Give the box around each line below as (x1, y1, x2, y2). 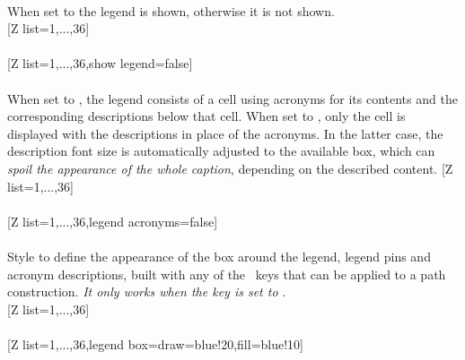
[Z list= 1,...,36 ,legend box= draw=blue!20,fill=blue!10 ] (7, 334, 304, 353)
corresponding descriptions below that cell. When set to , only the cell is (7, 107, 406, 125)
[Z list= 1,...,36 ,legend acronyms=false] (7, 211, 218, 230)
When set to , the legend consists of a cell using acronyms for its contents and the (7, 89, 458, 107)
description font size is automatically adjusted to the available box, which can (7, 141, 435, 160)
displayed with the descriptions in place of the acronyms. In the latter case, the (7, 124, 443, 142)
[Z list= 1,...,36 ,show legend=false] (7, 54, 193, 73)
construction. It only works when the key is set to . (7, 282, 286, 301)
